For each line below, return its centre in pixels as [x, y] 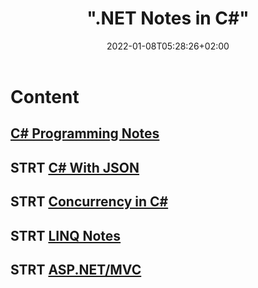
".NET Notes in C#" [168, 18]
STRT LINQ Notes [66, 235]
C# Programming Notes [85, 133]
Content [45, 96]
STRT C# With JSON [75, 167]
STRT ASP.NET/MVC [76, 269]
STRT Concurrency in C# [89, 202]
